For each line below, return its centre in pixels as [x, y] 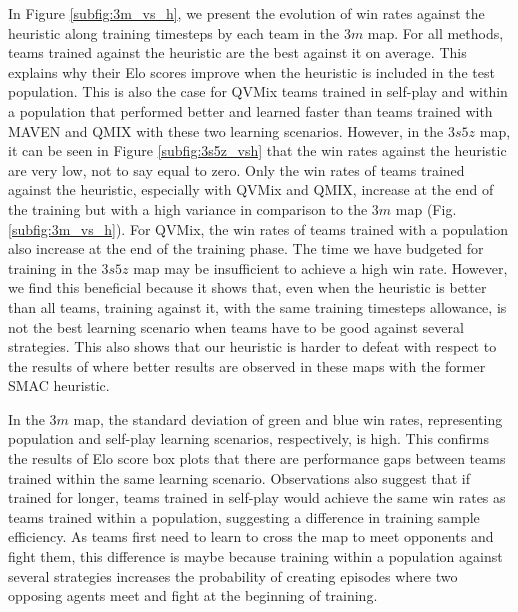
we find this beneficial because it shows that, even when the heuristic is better [247, 287]
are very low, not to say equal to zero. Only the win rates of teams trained [236, 169]
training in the [52, 267]
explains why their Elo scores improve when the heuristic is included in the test [251, 71]
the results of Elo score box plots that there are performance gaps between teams [257, 458]
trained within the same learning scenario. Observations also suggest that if [239, 477]
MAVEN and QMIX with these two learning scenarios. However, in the [226, 130]
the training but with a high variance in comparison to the [188, 208]
